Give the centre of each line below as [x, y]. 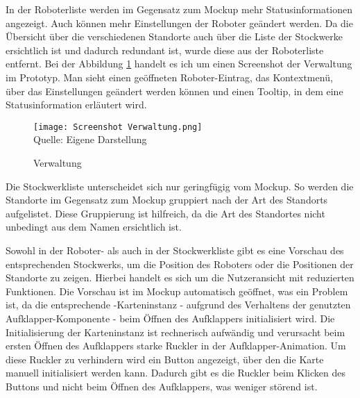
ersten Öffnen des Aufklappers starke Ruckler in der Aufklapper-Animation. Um [176, 346]
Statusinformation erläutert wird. [76, 105]
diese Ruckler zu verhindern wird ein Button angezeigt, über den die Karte [165, 359]
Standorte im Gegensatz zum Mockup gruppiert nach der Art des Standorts [167, 200]
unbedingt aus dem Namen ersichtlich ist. [94, 227]
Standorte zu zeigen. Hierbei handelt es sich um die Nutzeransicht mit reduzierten [180, 277]
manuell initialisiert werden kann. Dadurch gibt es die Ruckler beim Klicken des [175, 373]
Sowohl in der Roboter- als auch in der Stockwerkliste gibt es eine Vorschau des [175, 250]
